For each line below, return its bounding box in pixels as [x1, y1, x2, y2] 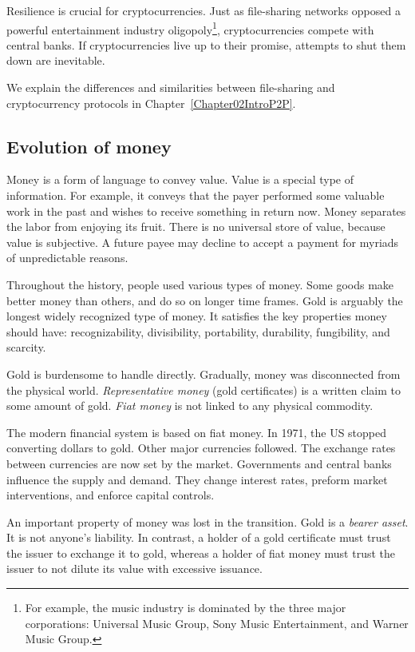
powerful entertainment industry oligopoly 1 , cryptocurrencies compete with [6, 18, 374, 38]
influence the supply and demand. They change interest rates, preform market [6, 471, 388, 487]
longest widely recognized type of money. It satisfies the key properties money [6, 308, 387, 324]
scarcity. [6, 339, 46, 356]
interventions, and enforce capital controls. [6, 487, 215, 503]
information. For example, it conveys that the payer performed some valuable [6, 187, 385, 204]
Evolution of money [6, 133, 172, 158]
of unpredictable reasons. [6, 249, 128, 266]
